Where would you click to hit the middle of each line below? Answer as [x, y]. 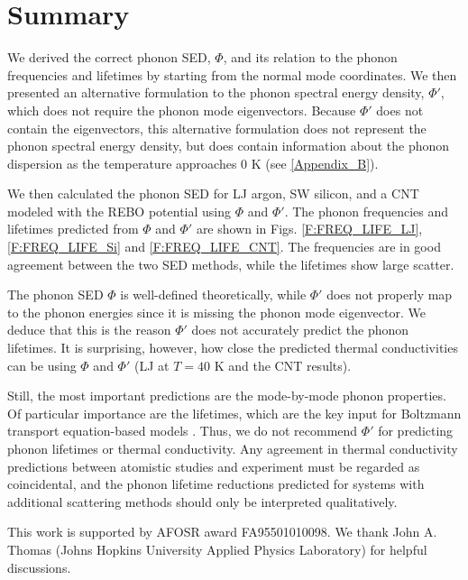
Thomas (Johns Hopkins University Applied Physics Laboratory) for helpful [217, 549]
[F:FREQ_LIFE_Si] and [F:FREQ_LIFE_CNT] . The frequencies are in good [224, 247]
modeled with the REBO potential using [119, 211]
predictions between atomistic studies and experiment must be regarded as [214, 466]
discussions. [39, 567]
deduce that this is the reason [89, 330]
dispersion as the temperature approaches [122, 163]
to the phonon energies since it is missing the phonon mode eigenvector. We [216, 312]
